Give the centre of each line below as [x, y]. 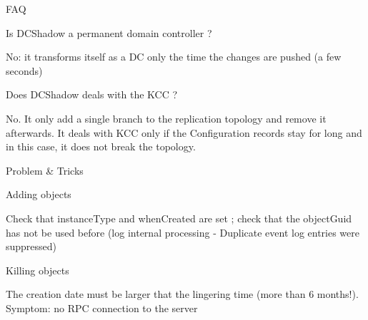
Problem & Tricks [45, 170]
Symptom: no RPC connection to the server [102, 308]
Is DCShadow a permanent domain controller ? [109, 32]
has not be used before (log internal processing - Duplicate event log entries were [183, 232]
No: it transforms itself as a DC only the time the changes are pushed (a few [174, 57]
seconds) [24, 70]
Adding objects [39, 194]
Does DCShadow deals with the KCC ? [92, 94]
